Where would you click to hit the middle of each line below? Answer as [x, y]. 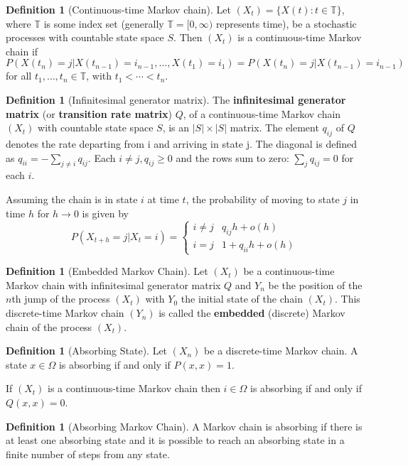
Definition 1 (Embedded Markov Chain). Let [107, 271]
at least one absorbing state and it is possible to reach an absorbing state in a [175, 440]
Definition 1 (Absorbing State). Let [87, 351]
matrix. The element [274, 128]
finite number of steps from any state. [88, 454]
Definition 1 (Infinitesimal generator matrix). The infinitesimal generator [176, 99]
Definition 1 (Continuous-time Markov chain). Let [118, 9]
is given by [105, 213]
